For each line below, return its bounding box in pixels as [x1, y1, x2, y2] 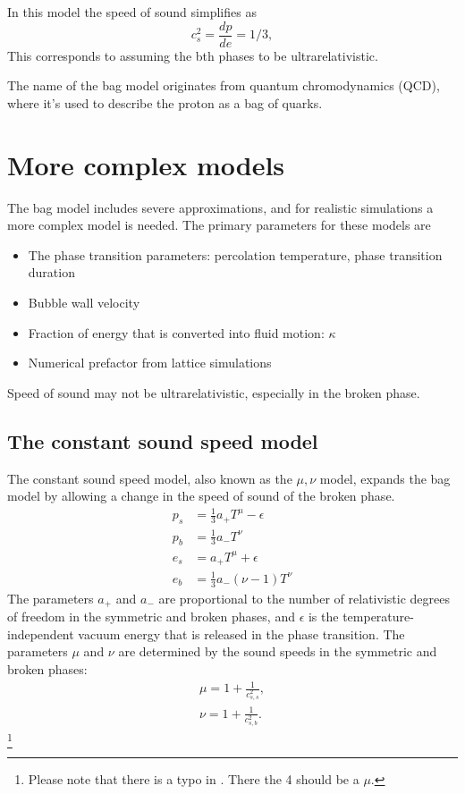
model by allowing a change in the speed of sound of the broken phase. [7, 486, 395, 505]
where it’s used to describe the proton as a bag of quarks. [7, 93, 323, 112]
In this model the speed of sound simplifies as [7, 3, 257, 21]
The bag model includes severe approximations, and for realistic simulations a [7, 198, 434, 216]
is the [308, 607, 339, 626]
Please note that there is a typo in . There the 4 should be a [28, 769, 359, 788]
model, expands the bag [319, 469, 451, 487]
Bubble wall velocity [28, 292, 140, 311]
